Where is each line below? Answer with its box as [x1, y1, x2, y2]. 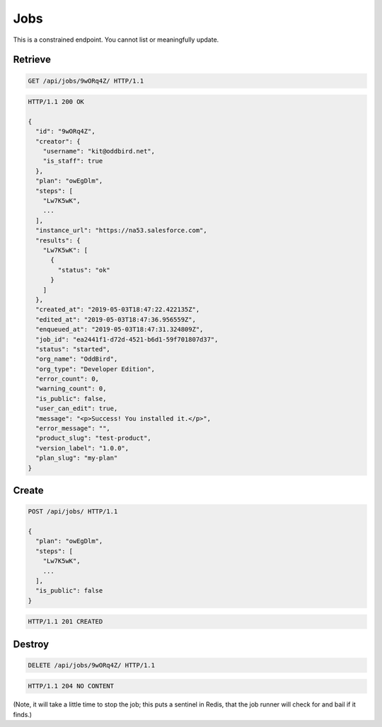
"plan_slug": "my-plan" [35, 454, 118, 463]
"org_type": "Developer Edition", [35, 365, 156, 373]
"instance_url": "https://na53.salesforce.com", [35, 226, 208, 235]
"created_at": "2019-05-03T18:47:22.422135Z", [35, 306, 200, 314]
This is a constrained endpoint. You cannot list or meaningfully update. [13, 35, 219, 44]
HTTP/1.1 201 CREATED [28, 617, 103, 626]
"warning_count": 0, [35, 385, 107, 392]
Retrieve [13, 54, 51, 66]
